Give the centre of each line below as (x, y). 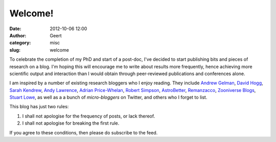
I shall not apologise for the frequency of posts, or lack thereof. (89, 116)
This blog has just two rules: (39, 107)
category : (20, 43)
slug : (15, 50)
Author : (18, 35)
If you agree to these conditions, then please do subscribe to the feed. (84, 132)
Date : (15, 29)
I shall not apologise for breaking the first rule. (71, 123)
